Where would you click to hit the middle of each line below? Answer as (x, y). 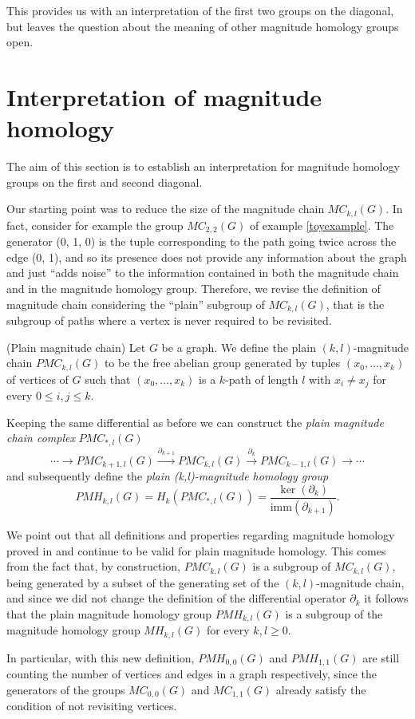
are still (381, 657)
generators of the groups (66, 689)
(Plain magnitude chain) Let (76, 347)
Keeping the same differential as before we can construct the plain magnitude (195, 422)
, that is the (355, 304)
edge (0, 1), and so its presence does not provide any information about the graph (207, 257)
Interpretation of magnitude (164, 96)
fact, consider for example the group (95, 225)
